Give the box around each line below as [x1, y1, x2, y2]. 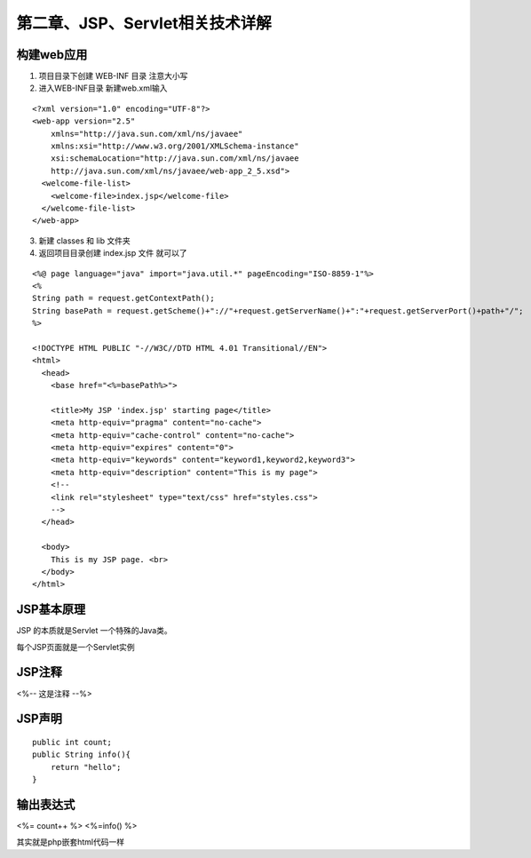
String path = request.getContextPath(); [32, 293, 215, 304]
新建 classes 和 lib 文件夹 [38, 235, 131, 246]
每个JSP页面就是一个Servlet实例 [16, 641, 135, 652]
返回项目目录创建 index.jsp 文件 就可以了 [38, 248, 187, 258]
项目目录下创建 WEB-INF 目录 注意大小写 [38, 71, 188, 82]
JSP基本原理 [16, 602, 86, 617]
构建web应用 [16, 47, 88, 62]
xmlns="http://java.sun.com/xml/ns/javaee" [50, 129, 243, 139]
